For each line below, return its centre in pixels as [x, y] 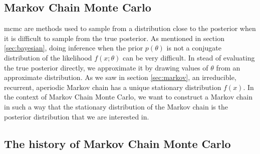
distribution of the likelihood [48, 57]
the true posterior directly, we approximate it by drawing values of [106, 67]
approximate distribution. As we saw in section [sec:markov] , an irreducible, [120, 77]
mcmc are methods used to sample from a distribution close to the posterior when [130, 28]
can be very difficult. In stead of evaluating [189, 57]
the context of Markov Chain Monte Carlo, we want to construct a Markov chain [128, 97]
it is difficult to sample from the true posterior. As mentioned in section [114, 38]
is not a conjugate [194, 48]
